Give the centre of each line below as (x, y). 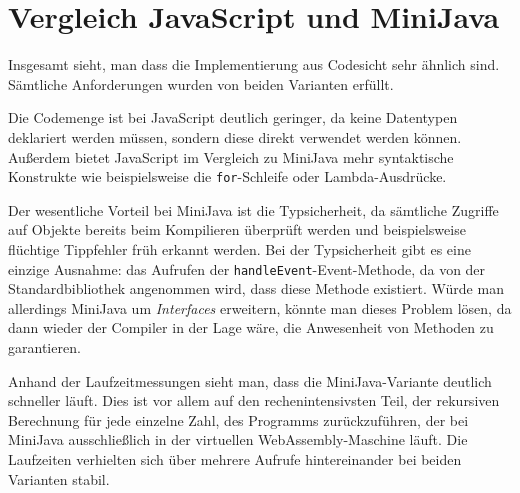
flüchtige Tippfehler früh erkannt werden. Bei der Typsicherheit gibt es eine (239, 248)
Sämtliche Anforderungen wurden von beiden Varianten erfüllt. (201, 83)
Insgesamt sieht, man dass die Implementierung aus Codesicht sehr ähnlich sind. (254, 64)
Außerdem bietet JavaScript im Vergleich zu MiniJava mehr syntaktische (231, 156)
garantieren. (44, 346)
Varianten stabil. (59, 478)
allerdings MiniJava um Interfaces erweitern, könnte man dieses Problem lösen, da (260, 307)
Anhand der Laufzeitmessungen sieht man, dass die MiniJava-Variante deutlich (250, 380)
